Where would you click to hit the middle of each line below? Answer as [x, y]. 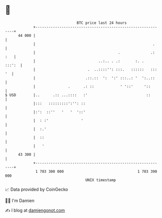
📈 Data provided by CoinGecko [37, 189]
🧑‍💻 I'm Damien [20, 201]
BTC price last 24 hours [102, 23]
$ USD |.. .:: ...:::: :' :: [78, 95]
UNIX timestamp [101, 180]
